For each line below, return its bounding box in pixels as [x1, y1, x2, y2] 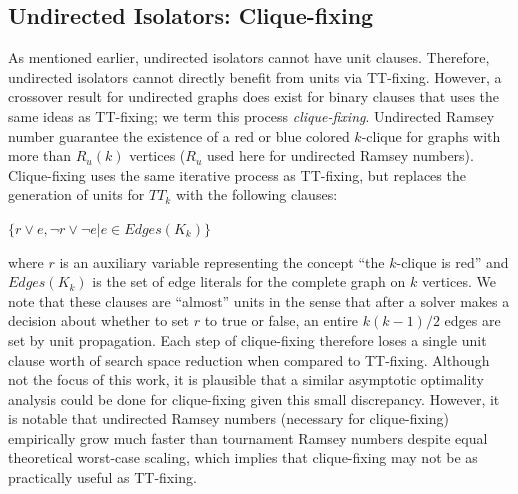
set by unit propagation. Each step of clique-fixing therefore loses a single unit [8, 329, 487, 350]
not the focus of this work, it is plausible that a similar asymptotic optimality [8, 369, 484, 390]
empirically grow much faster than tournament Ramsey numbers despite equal [8, 427, 488, 448]
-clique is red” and [396, 251, 509, 272]
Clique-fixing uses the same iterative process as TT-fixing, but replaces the [8, 164, 466, 185]
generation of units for [8, 184, 145, 205]
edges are [444, 310, 501, 331]
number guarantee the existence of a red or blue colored [8, 125, 350, 146]
